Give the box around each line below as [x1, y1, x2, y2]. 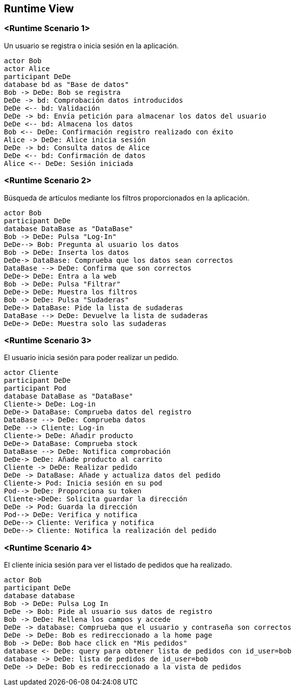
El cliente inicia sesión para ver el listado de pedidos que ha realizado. [4, 561, 232, 569]
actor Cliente [4, 368, 58, 377]
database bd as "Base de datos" [4, 80, 129, 88]
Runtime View [4, 2, 74, 15]
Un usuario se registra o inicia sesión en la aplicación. [4, 41, 179, 50]
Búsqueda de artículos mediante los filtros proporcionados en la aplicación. [4, 193, 250, 202]
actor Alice [4, 64, 50, 73]
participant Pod [4, 384, 67, 393]
